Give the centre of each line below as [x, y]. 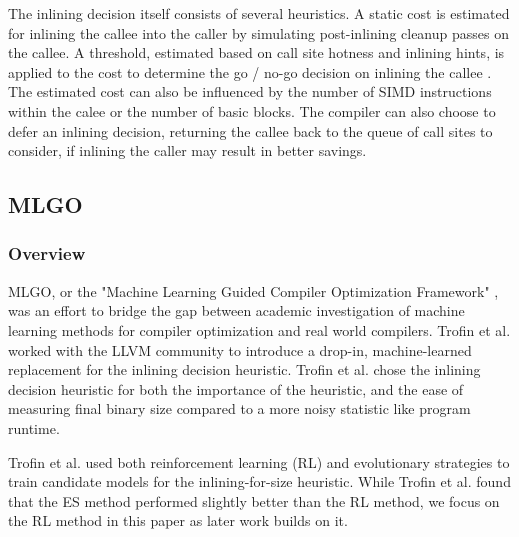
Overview [47, 253]
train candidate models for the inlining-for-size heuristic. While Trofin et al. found [259, 481]
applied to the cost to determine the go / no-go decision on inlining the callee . [250, 71]
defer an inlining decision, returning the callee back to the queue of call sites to [250, 130]
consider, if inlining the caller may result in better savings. [187, 150]
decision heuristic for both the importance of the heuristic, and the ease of [236, 388]
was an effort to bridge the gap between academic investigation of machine [236, 310]
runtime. [34, 427]
